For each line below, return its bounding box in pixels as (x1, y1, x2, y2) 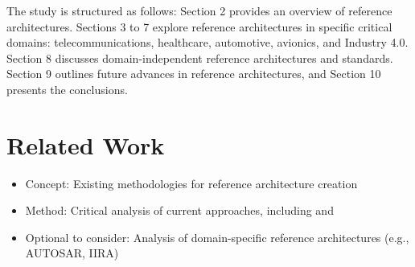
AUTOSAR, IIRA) (25, 244, 119, 261)
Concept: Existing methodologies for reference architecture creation (25, 175, 358, 191)
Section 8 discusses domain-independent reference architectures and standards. (6, 49, 393, 66)
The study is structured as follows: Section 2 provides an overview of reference (6, 2, 392, 18)
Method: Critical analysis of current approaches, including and (25, 202, 334, 219)
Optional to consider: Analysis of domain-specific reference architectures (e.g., (25, 228, 409, 245)
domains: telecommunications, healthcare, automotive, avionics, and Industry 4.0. (6, 34, 409, 51)
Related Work (6, 128, 165, 161)
